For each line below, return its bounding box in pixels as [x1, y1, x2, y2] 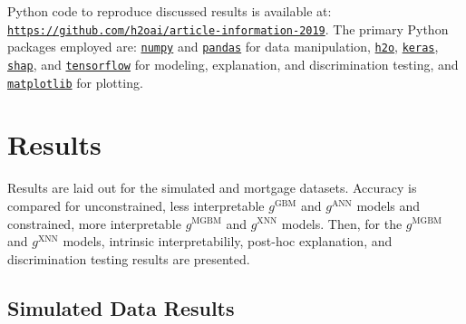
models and [356, 195, 421, 214]
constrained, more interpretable [7, 214, 181, 233]
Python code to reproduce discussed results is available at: [7, 2, 332, 20]
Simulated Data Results [7, 293, 235, 321]
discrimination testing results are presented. [7, 249, 250, 268]
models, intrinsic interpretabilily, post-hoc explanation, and [63, 232, 393, 251]
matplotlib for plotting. [7, 72, 143, 91]
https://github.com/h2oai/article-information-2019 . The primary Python [7, 19, 449, 38]
